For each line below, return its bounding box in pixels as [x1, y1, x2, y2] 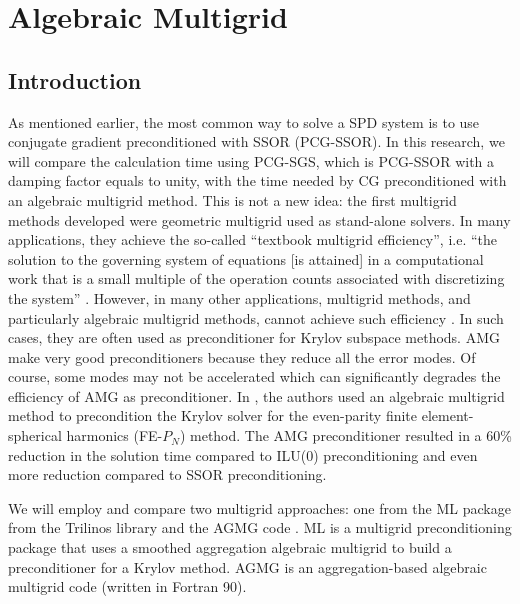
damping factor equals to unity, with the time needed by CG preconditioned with [8, 170, 507, 191]
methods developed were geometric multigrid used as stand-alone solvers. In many [8, 209, 511, 230]
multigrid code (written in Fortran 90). [8, 576, 247, 597]
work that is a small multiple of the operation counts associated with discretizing [8, 268, 505, 289]
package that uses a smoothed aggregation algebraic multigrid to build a [8, 537, 452, 558]
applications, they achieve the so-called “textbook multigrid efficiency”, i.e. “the [8, 229, 498, 250]
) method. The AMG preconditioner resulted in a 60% [179, 425, 512, 446]
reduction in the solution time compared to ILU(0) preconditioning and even [8, 444, 478, 465]
